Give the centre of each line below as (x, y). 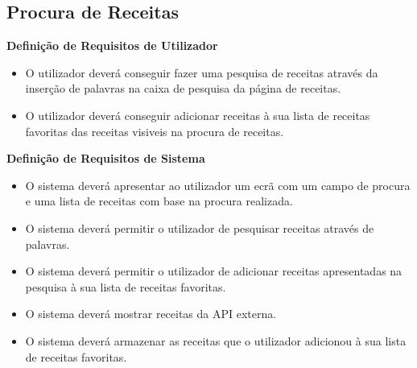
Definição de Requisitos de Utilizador (112, 45)
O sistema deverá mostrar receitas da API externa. (151, 314)
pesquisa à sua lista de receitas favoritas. (126, 286)
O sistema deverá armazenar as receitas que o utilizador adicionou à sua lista (216, 340)
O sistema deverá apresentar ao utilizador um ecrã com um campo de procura (218, 185)
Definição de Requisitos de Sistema (106, 158)
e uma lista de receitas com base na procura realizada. (159, 201)
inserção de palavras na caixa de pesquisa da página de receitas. (183, 88)
